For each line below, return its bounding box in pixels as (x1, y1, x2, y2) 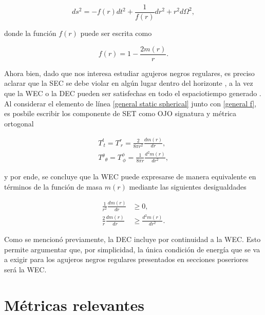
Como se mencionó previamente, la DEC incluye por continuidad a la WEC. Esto (4, 233, 261, 244)
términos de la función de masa (4, 181, 103, 192)
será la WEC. (4, 264, 47, 274)
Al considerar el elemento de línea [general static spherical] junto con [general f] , (4, 98, 257, 108)
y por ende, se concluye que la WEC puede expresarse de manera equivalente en (4, 171, 256, 182)
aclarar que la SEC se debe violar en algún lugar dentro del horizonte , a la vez (4, 78, 253, 88)
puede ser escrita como (80, 28, 152, 39)
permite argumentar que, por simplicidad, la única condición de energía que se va (4, 244, 260, 254)
